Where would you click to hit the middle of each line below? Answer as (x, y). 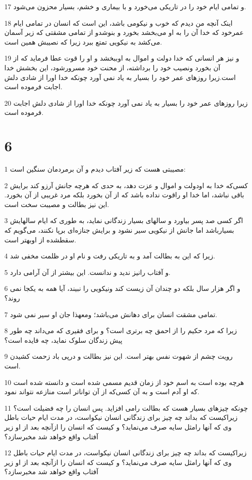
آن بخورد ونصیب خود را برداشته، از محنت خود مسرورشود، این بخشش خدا (112, 67)
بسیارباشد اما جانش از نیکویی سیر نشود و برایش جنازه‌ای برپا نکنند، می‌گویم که (119, 230)
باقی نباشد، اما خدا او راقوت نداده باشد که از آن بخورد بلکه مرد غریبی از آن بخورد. (124, 195)
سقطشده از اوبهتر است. (40, 239)
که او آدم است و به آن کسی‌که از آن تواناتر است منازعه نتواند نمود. (102, 392)
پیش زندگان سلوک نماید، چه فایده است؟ (63, 340)
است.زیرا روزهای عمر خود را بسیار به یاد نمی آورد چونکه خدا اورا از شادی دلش (120, 77)
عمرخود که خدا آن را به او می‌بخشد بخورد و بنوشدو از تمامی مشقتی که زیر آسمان (124, 32)
